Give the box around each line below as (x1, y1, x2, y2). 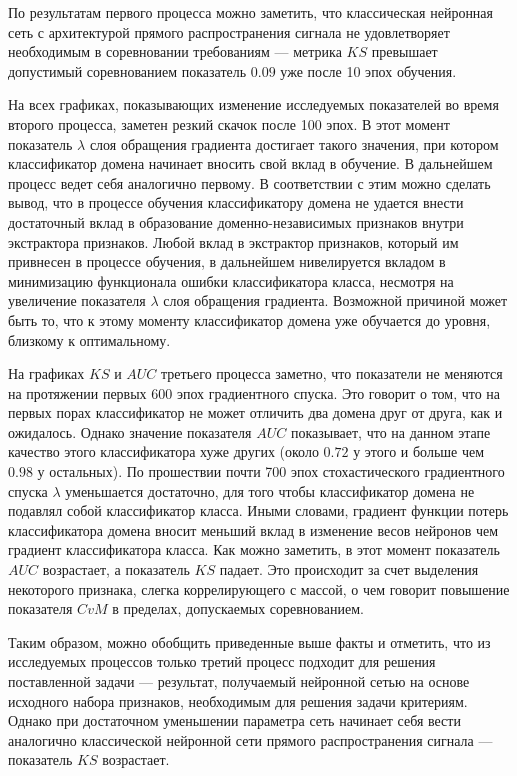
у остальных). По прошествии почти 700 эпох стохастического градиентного (37, 461, 505, 482)
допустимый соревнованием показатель (8, 60, 247, 81)
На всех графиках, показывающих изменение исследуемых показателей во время (8, 94, 499, 115)
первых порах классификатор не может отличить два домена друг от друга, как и (8, 402, 503, 423)
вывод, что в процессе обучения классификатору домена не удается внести (8, 192, 464, 213)
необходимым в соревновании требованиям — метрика (8, 41, 342, 62)
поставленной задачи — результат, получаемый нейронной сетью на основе (8, 671, 470, 691)
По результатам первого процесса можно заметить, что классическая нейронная (8, 2, 494, 22)
